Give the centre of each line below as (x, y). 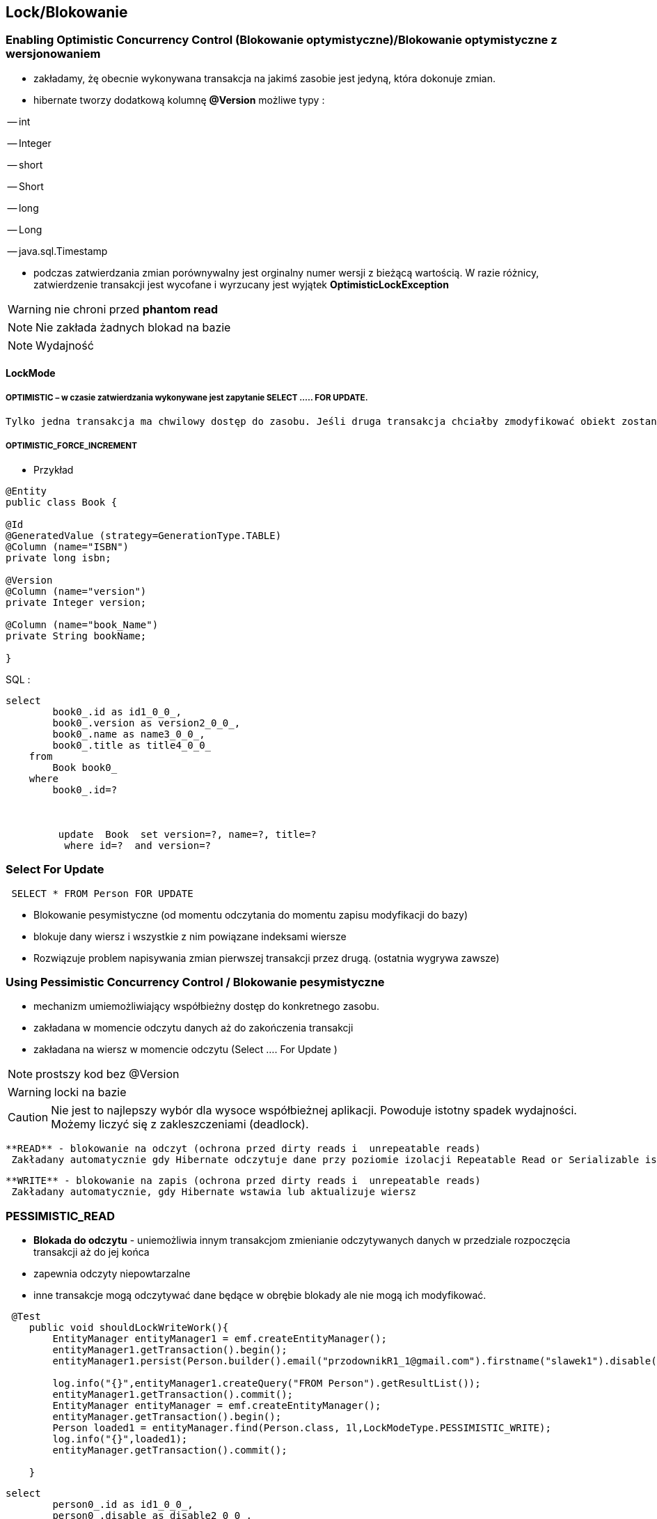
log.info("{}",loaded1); (120, 1439)
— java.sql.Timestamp (57, 251)
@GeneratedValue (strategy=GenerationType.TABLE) (144, 535)
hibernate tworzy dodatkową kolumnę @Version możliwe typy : (179, 100)
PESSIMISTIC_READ (60, 1216)
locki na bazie (90, 1092)
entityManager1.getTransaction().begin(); (170, 1350)
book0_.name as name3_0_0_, (129, 734)
